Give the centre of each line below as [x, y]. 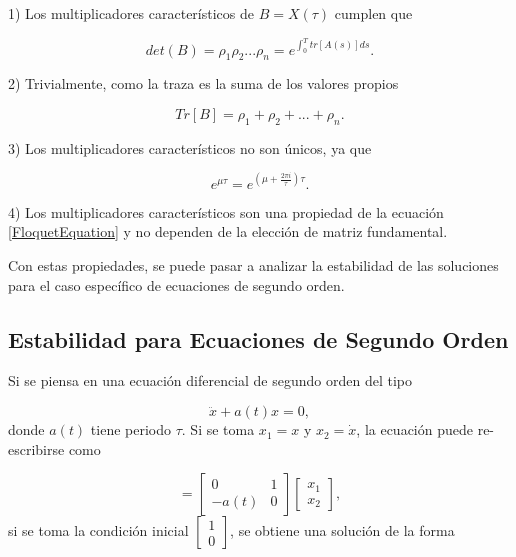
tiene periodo [130, 429]
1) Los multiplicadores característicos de [131, 13]
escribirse [36, 448]
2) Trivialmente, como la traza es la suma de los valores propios [203, 83]
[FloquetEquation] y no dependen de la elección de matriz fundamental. [228, 231]
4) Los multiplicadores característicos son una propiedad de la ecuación [226, 211]
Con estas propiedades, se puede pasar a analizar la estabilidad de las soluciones [253, 265]
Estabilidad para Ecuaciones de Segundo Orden [258, 338]
